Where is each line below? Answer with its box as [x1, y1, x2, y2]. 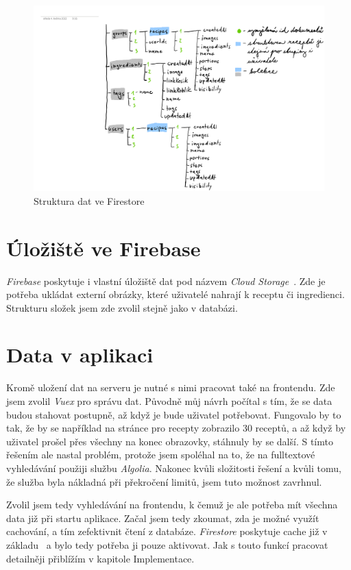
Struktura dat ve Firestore [34, 193, 145, 208]
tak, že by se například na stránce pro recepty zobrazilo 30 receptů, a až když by [6, 421, 346, 435]
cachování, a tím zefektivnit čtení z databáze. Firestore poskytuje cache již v [6, 524, 328, 538]
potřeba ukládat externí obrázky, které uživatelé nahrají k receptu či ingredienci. [6, 287, 345, 301]
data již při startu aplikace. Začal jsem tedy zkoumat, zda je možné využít [6, 510, 319, 525]
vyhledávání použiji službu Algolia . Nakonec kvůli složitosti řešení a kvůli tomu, [6, 460, 341, 475]
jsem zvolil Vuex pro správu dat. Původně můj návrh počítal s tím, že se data [6, 394, 332, 408]
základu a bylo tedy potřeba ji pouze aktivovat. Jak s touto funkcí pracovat [6, 537, 328, 552]
